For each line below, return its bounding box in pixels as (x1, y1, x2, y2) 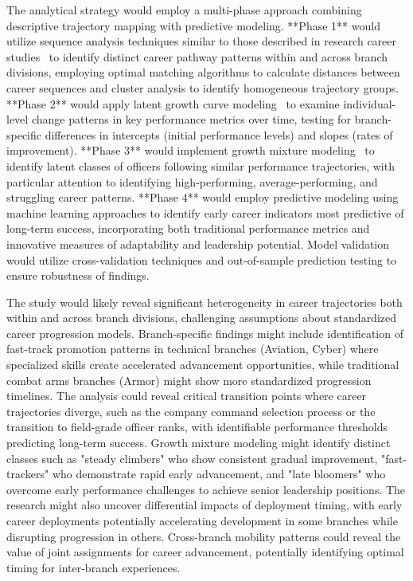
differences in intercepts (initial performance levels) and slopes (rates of (45, 126, 393, 143)
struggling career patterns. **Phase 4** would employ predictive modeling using (6, 189, 399, 206)
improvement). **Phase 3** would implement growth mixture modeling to (6, 142, 375, 159)
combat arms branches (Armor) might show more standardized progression (6, 371, 372, 388)
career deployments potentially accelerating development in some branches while (6, 512, 398, 528)
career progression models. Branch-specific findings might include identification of (6, 324, 403, 341)
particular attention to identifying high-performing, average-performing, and (6, 173, 378, 190)
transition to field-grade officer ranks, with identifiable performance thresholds (6, 418, 388, 435)
